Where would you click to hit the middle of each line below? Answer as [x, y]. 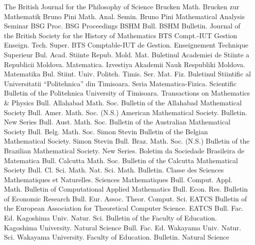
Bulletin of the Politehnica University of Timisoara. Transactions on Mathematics [127, 93]
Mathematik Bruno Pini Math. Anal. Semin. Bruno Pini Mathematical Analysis [124, 16]
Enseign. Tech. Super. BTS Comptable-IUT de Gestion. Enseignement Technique [126, 45]
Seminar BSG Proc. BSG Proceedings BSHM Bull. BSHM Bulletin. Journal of [122, 26]
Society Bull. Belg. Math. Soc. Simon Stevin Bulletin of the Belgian [106, 131]
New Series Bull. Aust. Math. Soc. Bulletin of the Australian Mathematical [117, 122]
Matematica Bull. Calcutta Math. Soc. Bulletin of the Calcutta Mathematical [121, 160]
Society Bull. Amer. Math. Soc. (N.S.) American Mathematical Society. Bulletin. [126, 112]
